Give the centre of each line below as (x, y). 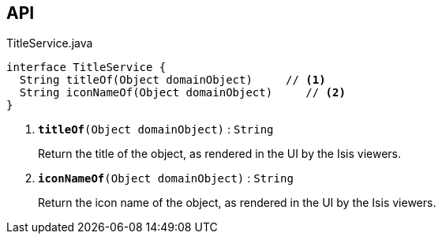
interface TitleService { (86, 67)
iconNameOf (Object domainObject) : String (166, 178)
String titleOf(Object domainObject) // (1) (172, 80)
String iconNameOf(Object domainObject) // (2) (182, 93)
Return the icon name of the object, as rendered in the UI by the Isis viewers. (237, 203)
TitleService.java (50, 43)
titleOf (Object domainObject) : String (156, 129)
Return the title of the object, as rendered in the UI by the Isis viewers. (219, 154)
